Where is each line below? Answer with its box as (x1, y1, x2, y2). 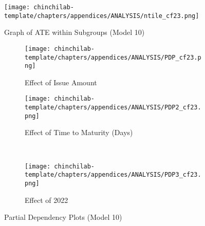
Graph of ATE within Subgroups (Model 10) (4, 27, 145, 37)
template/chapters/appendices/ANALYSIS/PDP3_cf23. (25, 171, 201, 179)
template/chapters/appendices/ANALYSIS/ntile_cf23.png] (4, 12, 199, 20)
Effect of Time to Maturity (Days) (25, 127, 133, 138)
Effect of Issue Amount (25, 77, 97, 87)
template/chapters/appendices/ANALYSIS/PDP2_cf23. (25, 104, 201, 111)
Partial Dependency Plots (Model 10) (4, 212, 122, 222)
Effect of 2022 (25, 194, 68, 205)
